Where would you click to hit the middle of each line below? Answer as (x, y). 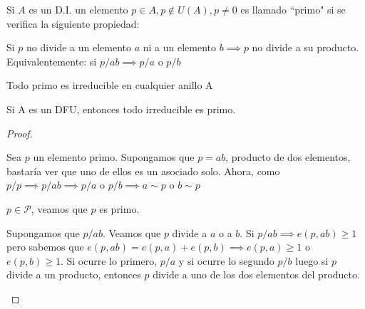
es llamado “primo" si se (293, 9)
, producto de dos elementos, (288, 157)
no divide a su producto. (305, 47)
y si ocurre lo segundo (226, 260)
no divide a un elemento (79, 47)
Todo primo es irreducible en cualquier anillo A (110, 85)
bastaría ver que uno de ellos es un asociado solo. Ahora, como (143, 171)
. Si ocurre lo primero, (109, 260)
